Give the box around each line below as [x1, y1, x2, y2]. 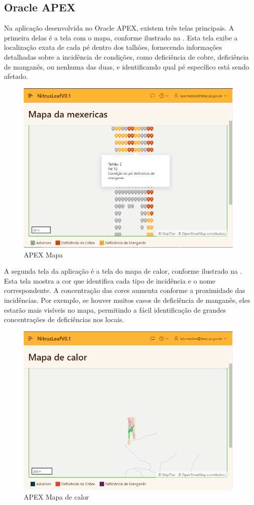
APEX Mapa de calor [24, 492, 89, 502]
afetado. [4, 71, 28, 81]
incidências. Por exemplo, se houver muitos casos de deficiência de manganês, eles [4, 294, 250, 305]
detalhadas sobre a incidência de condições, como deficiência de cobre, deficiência [4, 51, 249, 62]
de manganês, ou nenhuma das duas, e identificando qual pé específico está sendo [4, 61, 250, 72]
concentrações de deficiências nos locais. [4, 314, 124, 325]
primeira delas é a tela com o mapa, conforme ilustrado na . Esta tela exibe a [4, 32, 238, 42]
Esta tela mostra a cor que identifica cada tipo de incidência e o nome [4, 275, 216, 286]
